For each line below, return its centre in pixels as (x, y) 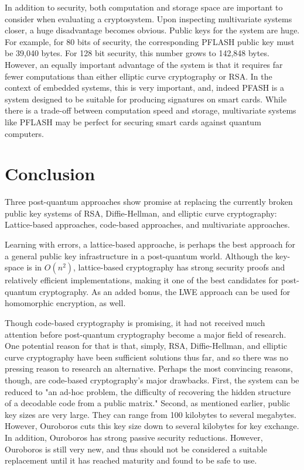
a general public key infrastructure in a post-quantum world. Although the (139, 255)
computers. (25, 133)
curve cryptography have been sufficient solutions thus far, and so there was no (147, 357)
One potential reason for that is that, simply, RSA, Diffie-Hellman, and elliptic (146, 346)
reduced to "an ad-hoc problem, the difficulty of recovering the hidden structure (148, 391)
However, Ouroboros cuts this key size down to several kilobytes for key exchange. (152, 426)
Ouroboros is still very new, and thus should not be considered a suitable (136, 449)
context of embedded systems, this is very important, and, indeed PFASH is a (144, 88)
